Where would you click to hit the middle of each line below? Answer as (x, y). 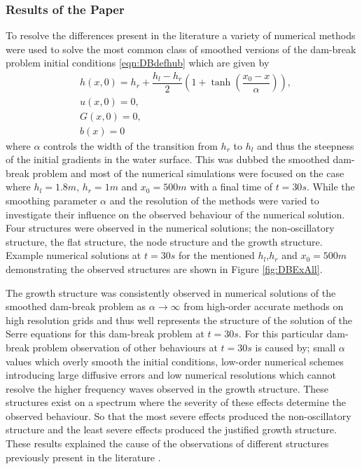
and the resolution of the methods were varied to (214, 200)
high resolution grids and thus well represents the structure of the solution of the (179, 320)
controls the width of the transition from (131, 145)
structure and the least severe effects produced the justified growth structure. (171, 429)
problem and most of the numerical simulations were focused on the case (188, 173)
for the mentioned (216, 255)
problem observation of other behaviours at (125, 347)
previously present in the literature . (83, 457)
